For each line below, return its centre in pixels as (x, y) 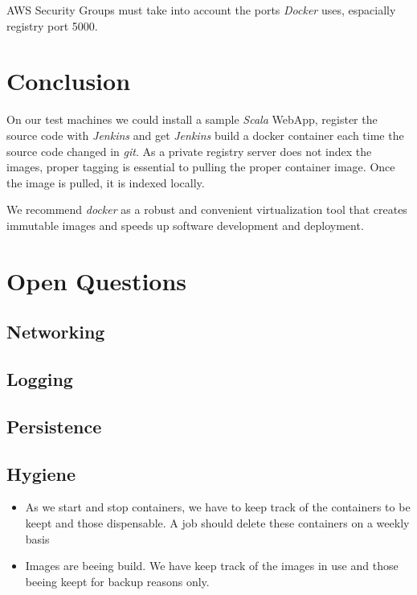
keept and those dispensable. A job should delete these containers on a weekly (217, 522)
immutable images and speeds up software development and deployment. (185, 225)
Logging (40, 379)
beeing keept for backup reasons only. (117, 581)
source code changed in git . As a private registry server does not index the (189, 151)
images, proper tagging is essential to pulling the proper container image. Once (201, 167)
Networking (56, 332)
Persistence (54, 426)
